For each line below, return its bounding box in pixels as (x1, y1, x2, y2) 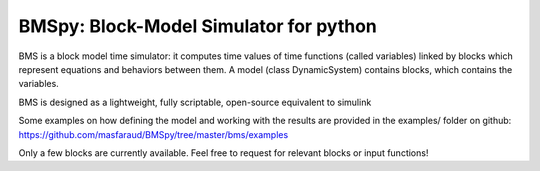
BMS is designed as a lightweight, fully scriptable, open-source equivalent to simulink (18, 96, 372, 108)
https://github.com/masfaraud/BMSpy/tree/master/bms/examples (18, 128, 289, 140)
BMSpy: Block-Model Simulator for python (18, 15, 377, 37)
